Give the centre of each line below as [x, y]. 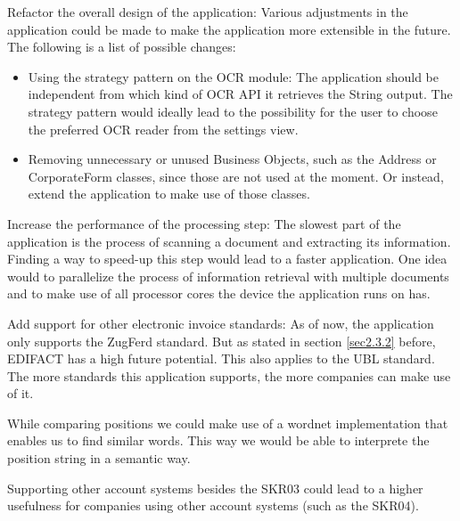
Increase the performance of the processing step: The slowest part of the [204, 223]
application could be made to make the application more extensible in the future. [229, 29]
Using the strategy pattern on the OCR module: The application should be [233, 76]
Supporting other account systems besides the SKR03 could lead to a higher [215, 488]
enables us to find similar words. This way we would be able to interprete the [218, 440]
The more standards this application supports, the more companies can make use [229, 375]
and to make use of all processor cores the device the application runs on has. [219, 293]
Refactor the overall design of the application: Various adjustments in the [208, 12]
